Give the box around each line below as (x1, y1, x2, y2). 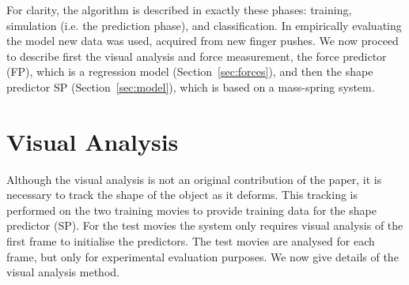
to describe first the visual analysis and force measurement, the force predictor (6, 47, 387, 64)
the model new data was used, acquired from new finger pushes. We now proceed (6, 32, 399, 49)
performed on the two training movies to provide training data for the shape (6, 201, 377, 218)
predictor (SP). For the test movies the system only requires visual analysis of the (6, 217, 403, 234)
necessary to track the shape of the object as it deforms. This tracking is (6, 186, 358, 203)
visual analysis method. (6, 264, 119, 280)
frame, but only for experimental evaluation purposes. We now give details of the (6, 248, 399, 264)
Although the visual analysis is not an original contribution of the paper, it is (6, 171, 382, 187)
